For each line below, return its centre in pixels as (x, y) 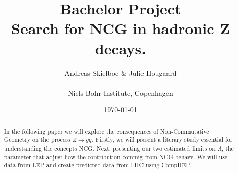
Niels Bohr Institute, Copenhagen (121, 92)
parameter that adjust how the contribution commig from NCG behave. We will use (116, 156)
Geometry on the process (37, 140)
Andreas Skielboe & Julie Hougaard (121, 73)
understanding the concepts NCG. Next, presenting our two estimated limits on (110, 148)
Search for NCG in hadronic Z (121, 28)
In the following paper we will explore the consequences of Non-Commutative (106, 131)
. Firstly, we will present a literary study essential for (162, 140)
